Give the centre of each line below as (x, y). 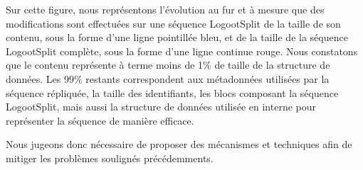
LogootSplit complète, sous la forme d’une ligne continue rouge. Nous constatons (182, 51)
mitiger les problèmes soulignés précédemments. (110, 158)
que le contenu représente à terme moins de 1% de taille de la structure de (168, 65)
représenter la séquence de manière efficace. (100, 120)
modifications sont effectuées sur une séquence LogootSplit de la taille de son (173, 23)
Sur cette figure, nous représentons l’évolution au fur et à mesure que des (165, 9)
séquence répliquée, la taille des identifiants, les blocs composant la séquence (172, 92)
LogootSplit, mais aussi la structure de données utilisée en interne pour (161, 107)
